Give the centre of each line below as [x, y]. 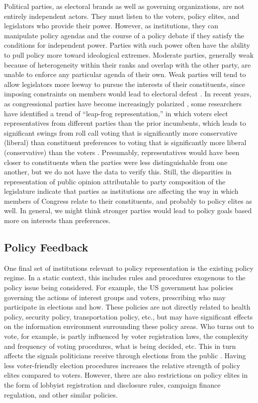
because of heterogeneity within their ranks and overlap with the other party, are [128, 64]
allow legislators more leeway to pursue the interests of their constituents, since [125, 84]
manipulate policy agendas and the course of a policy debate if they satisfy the [124, 35]
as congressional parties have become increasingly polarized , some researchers [123, 103]
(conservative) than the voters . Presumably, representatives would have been [122, 152]
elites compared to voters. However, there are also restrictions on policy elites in [126, 375]
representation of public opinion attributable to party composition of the [115, 181]
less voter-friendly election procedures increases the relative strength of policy [122, 365]
